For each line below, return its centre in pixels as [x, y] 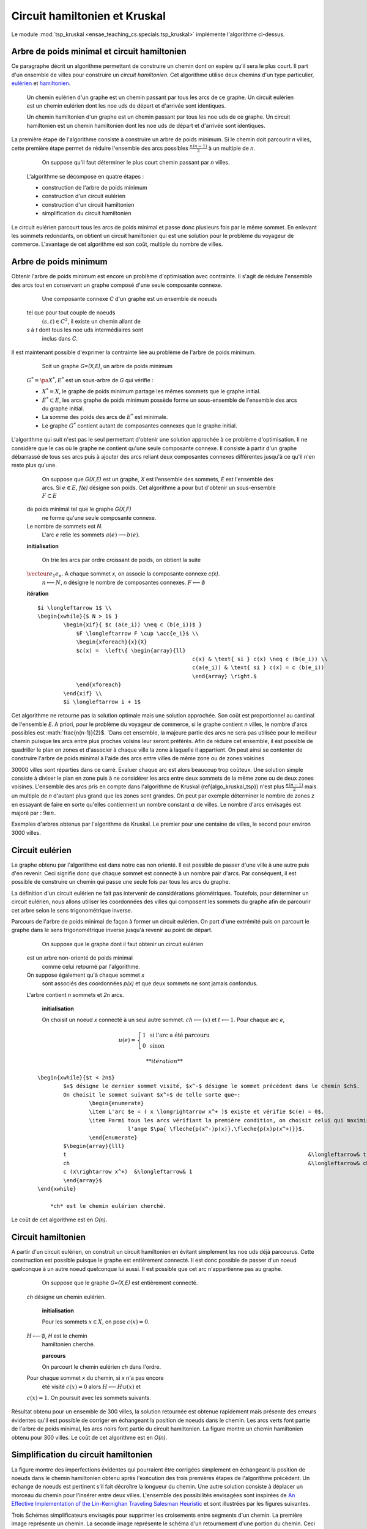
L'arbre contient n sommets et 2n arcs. [75, 994]
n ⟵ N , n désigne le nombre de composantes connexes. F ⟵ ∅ [124, 582]
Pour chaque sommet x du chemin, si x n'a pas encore [95, 1378]
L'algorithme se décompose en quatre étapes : [85, 176]
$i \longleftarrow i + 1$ [102, 702]
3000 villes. [26, 832]
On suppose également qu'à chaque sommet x [86, 975]
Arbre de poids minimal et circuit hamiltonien [99, 52]
